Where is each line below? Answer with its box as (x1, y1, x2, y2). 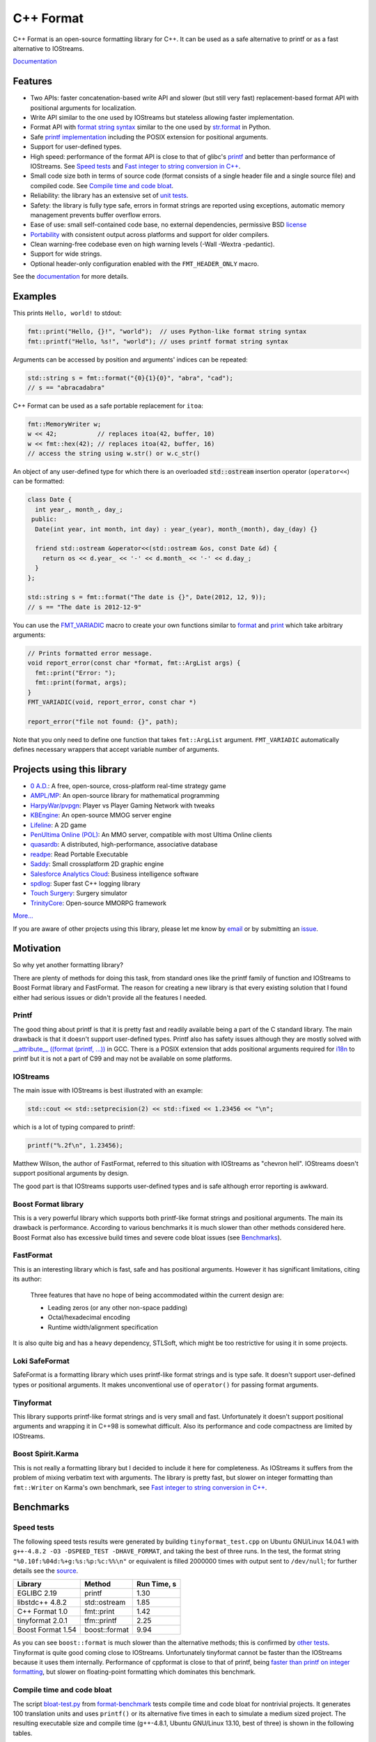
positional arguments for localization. (30, 103, 137, 111)
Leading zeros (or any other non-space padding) (47, 1304, 188, 1312)
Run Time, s (136, 1579, 177, 1589)
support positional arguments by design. (13, 1169, 129, 1178)
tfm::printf (84, 1616, 118, 1626)
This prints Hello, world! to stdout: (13, 309, 122, 317)
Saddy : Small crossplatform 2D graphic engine (30, 860, 164, 868)
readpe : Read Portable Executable (30, 850, 129, 858)
